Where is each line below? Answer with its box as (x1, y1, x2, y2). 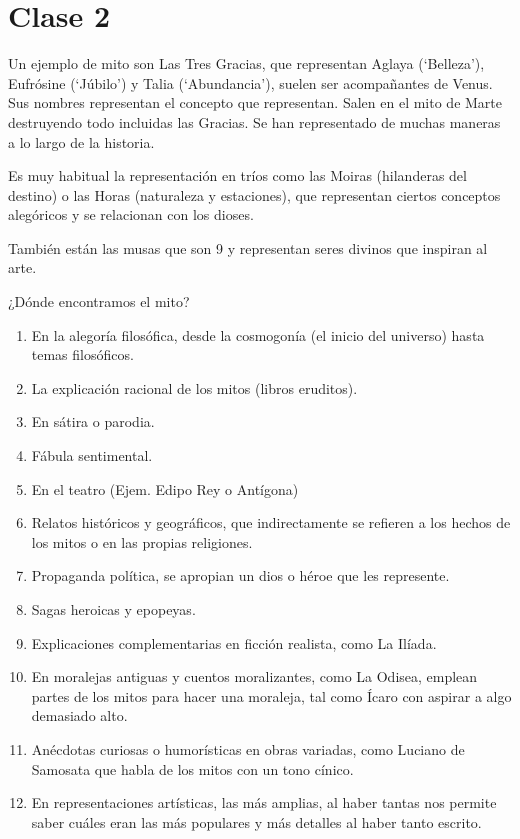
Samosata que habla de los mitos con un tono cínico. (31, 758, 354, 779)
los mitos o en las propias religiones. (31, 531, 253, 552)
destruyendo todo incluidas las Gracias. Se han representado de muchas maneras (8, 111, 501, 132)
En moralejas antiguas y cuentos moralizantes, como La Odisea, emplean (31, 666, 478, 687)
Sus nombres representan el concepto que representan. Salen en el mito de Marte (8, 92, 503, 113)
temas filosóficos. (31, 344, 134, 365)
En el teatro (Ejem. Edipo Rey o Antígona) (31, 478, 299, 499)
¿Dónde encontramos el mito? (8, 291, 190, 312)
